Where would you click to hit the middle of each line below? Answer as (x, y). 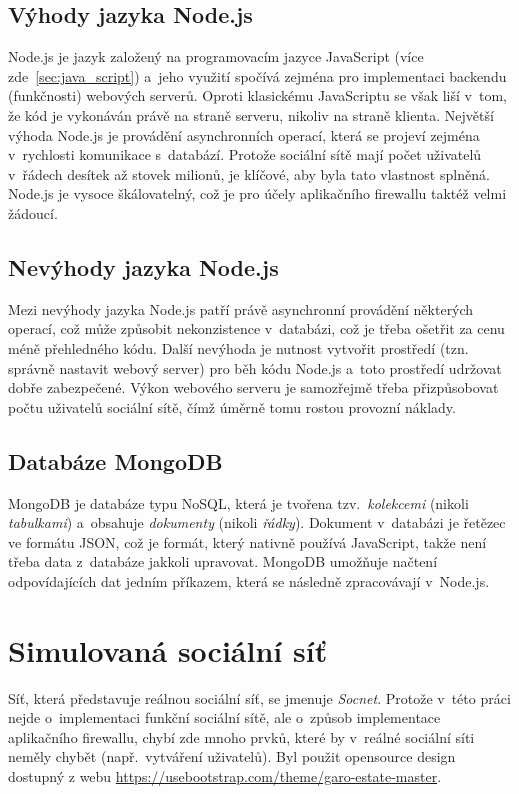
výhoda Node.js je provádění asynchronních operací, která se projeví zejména (244, 134)
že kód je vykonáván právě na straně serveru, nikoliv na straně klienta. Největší (251, 114)
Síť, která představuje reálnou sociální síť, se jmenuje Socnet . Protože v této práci (259, 697)
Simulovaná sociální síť (168, 649)
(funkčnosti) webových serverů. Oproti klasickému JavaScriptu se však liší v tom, (257, 95)
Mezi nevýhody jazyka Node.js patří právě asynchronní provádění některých (241, 308)
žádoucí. (33, 212)
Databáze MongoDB (115, 460)
